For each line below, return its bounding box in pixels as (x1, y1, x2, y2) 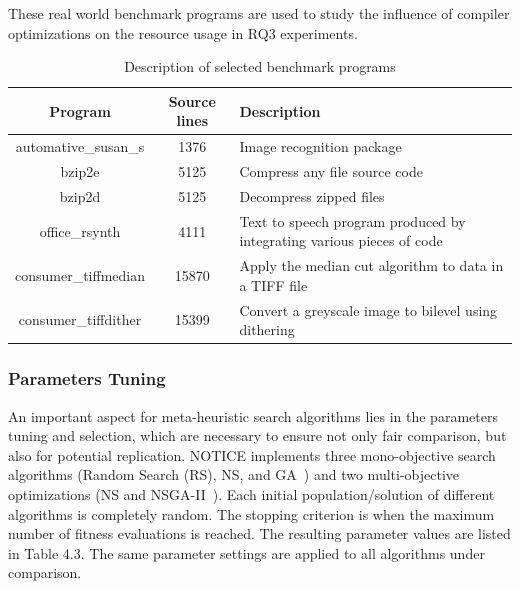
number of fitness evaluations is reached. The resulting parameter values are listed (8, 523, 511, 544)
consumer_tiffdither (18, 309, 142, 330)
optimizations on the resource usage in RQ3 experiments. (8, 22, 358, 43)
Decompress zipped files (239, 185, 385, 206)
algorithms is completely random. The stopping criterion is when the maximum (8, 503, 495, 524)
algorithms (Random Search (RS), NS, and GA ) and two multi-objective (8, 464, 460, 485)
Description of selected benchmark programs (124, 56, 396, 77)
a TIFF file (239, 274, 308, 295)
